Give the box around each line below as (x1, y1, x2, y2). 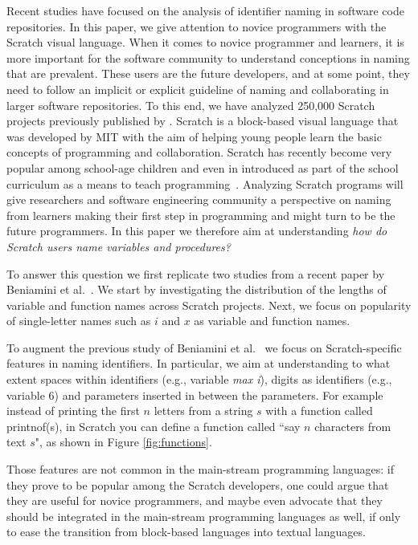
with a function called (265, 402, 373, 419)
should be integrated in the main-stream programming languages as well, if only (6, 507, 401, 524)
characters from (314, 417, 391, 434)
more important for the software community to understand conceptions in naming (6, 49, 410, 66)
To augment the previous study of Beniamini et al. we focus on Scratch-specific (6, 339, 402, 356)
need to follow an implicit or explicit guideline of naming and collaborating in (6, 80, 389, 97)
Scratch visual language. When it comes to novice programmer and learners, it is (6, 34, 404, 51)
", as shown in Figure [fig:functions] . (35, 433, 212, 450)
